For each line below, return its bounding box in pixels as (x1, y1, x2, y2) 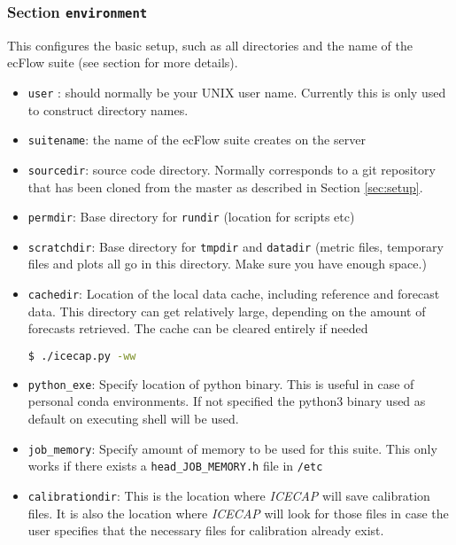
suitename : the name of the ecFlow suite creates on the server (27, 130, 366, 149)
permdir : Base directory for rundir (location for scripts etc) (27, 207, 355, 226)
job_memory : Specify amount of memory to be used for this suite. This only (27, 439, 437, 457)
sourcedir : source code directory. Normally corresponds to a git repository (27, 160, 436, 178)
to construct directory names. (27, 100, 189, 119)
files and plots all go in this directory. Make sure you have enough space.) (27, 254, 427, 273)
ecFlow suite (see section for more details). (7, 53, 238, 72)
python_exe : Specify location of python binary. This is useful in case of (27, 374, 414, 393)
